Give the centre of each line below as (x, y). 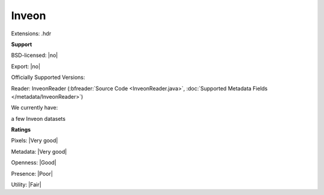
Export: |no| (26, 66)
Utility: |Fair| (26, 185)
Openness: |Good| (34, 163)
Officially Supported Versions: (48, 77)
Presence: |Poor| (32, 173)
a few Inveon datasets (38, 118)
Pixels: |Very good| (34, 141)
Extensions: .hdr (31, 33)
